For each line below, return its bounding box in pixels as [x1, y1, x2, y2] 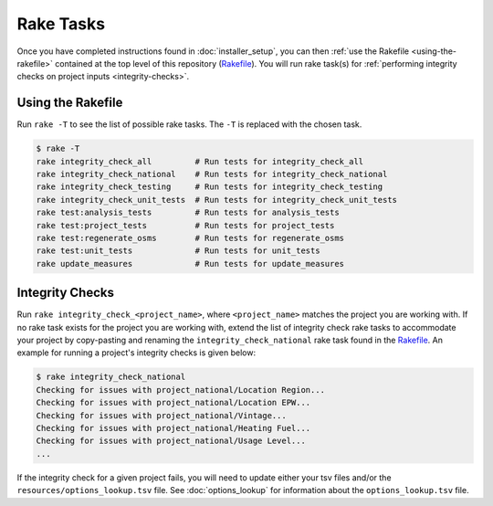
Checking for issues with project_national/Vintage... [36, 410, 287, 420]
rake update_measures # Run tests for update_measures [36, 258, 345, 269]
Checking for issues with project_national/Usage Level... [36, 436, 306, 447]
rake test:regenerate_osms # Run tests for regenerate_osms [36, 233, 345, 243]
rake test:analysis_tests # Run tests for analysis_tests [36, 207, 340, 218]
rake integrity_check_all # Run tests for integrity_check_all [36, 156, 364, 166]
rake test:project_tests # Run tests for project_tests [36, 220, 335, 230]
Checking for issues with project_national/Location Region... [36, 385, 326, 395]
